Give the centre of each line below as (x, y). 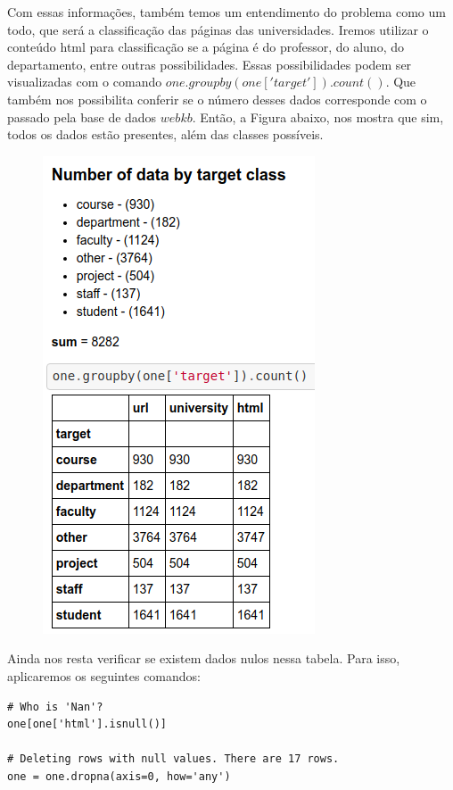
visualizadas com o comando (85, 82)
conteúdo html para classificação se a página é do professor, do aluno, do (206, 47)
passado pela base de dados (82, 116)
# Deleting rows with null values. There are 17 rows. (173, 759)
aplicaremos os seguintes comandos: (104, 675)
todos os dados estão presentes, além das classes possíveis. (165, 134)
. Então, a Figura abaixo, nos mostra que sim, (318, 116)
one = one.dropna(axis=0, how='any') (119, 776)
